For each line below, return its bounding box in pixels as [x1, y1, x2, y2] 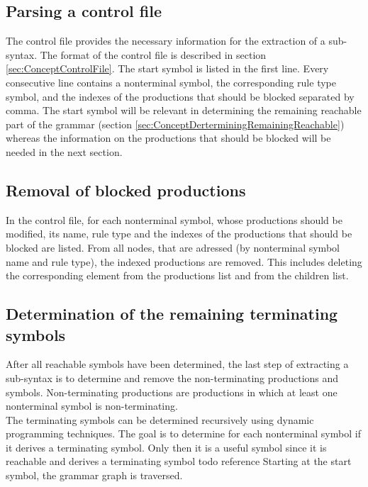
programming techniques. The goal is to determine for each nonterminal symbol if [6, 426, 361, 441]
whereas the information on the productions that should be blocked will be [6, 130, 331, 145]
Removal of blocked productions [6, 179, 246, 201]
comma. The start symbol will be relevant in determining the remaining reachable [6, 103, 362, 118]
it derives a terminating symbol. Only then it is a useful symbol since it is [6, 440, 327, 454]
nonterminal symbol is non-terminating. [6, 398, 178, 413]
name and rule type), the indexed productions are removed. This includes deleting [6, 254, 362, 269]
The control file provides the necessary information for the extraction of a [6, 33, 325, 48]
